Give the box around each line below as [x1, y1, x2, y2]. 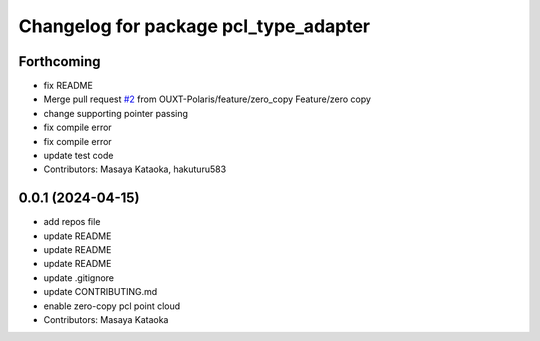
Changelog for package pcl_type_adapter [18, 15, 370, 37]
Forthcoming [18, 53, 101, 70]
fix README [43, 80, 94, 92]
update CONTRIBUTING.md [43, 286, 158, 298]
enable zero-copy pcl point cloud [43, 300, 181, 312]
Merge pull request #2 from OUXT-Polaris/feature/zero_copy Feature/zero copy [43, 93, 372, 105]
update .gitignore [43, 271, 115, 284]
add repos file [43, 216, 101, 228]
